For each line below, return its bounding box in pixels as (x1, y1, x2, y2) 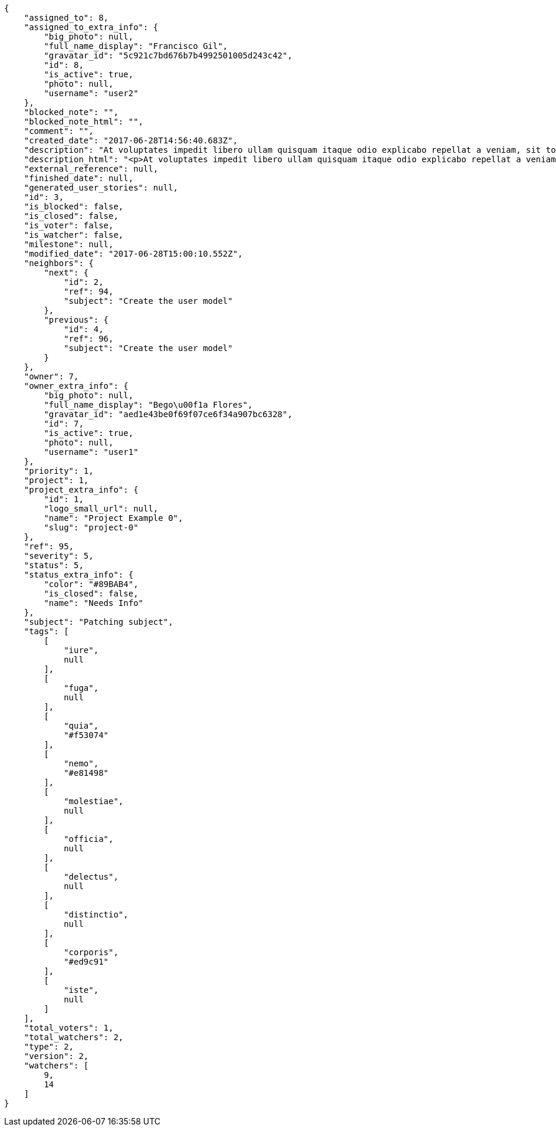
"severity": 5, (24, 551, 94, 560)
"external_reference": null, (24, 164, 159, 173)
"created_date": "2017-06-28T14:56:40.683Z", (24, 136, 238, 145)
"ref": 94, (64, 287, 114, 296)
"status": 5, (24, 560, 84, 570)
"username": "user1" (44, 447, 139, 457)
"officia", (64, 834, 114, 844)
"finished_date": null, (24, 173, 134, 183)
